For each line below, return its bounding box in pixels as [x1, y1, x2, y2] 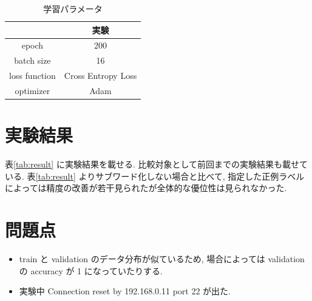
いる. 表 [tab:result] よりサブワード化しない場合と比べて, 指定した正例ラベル [5, 169, 305, 182]
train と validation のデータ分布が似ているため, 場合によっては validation [19, 252, 305, 265]
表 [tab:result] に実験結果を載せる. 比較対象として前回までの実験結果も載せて [5, 158, 308, 171]
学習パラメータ [43, 2, 103, 15]
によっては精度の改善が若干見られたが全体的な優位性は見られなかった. [5, 181, 287, 194]
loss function [9, 69, 56, 82]
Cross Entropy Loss [64, 69, 137, 82]
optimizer [15, 84, 50, 96]
